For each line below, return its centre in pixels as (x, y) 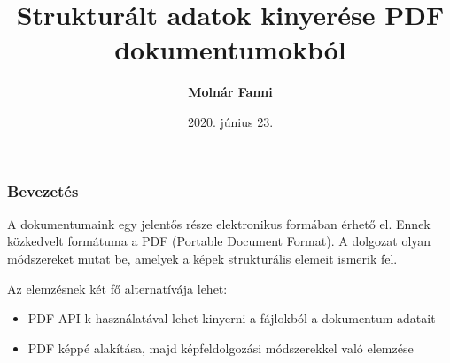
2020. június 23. (230, 121)
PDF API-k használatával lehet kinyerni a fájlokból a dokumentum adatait (232, 318)
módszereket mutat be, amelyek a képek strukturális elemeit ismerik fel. (202, 258)
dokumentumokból (230, 49)
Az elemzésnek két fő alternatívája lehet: (117, 288)
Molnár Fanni (230, 92)
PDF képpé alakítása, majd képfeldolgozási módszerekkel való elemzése (221, 347)
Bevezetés (43, 190)
